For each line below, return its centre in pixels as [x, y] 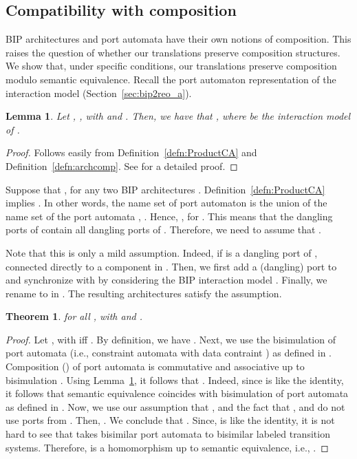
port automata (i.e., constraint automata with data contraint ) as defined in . [169, 353]
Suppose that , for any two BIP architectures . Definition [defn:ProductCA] [165, 189]
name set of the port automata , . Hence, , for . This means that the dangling [169, 216]
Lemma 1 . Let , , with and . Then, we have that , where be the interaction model [178, 116]
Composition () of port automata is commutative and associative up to [155, 366]
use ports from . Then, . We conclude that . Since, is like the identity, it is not [170, 420]
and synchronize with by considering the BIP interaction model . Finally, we [166, 280]
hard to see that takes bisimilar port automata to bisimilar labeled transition [168, 434]
